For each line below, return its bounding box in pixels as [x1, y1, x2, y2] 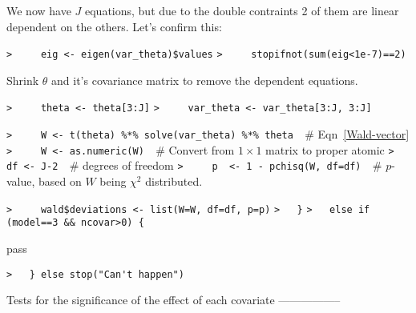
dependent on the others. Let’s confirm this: [6, 18, 222, 34]
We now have [6, 2, 71, 18]
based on [38, 173, 82, 190]
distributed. [145, 173, 203, 190]
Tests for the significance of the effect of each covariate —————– [6, 291, 341, 308]
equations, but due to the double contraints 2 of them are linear [84, 2, 399, 18]
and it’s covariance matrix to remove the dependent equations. [51, 71, 358, 88]
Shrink [6, 71, 39, 88]
